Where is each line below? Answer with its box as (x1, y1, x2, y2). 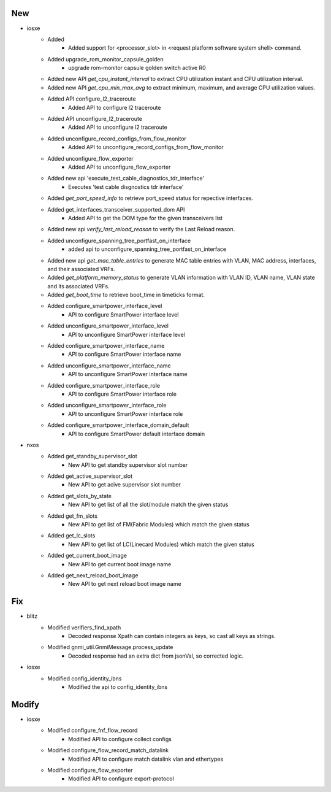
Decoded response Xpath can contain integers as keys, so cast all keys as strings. (68, 632, 276, 640)
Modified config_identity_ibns (47, 675, 122, 682)
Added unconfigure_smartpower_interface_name (47, 362, 171, 369)
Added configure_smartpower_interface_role (47, 382, 161, 389)
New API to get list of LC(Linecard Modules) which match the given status (68, 540, 254, 548)
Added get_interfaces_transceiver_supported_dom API (47, 206, 185, 213)
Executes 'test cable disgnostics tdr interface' (68, 183, 184, 190)
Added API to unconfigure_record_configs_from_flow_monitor (68, 144, 224, 151)
